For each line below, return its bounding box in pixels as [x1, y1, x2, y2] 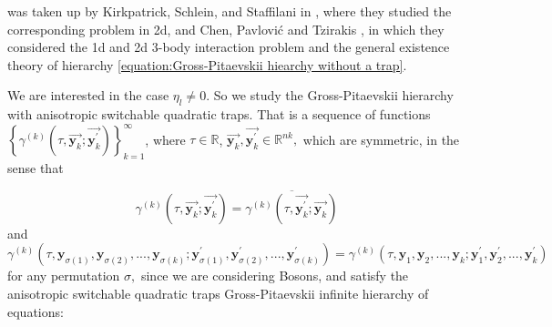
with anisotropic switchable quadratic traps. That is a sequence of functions [7, 105, 431, 124]
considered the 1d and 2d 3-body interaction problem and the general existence [7, 37, 450, 56]
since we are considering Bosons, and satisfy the [140, 266, 409, 285]
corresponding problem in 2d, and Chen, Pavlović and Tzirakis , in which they [7, 19, 445, 38]
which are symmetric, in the [302, 129, 460, 148]
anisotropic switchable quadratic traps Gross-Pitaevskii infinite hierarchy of [7, 284, 429, 303]
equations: [7, 301, 64, 321]
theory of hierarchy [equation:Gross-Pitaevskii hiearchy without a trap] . [7, 55, 407, 74]
